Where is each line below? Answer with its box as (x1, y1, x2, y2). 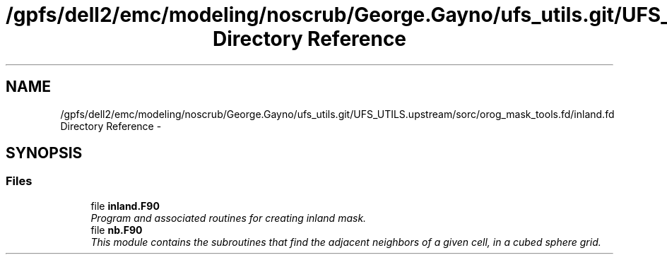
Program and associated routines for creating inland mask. (90, 211, 367, 224)
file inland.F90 (90, 199, 160, 212)
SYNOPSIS (6, 144, 83, 162)
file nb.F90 (90, 223, 143, 236)
